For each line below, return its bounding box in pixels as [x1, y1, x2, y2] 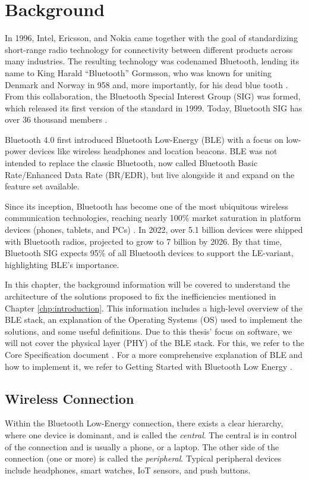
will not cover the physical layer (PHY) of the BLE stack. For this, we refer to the [5, 336, 304, 349]
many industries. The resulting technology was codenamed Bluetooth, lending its [5, 55, 299, 67]
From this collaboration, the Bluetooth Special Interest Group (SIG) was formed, [5, 90, 301, 102]
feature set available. [5, 180, 80, 192]
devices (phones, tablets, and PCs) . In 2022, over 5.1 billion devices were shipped [5, 223, 303, 236]
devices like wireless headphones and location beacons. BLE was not [29, 145, 278, 157]
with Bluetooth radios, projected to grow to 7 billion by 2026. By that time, [5, 235, 282, 247]
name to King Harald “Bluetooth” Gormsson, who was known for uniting [5, 66, 272, 79]
